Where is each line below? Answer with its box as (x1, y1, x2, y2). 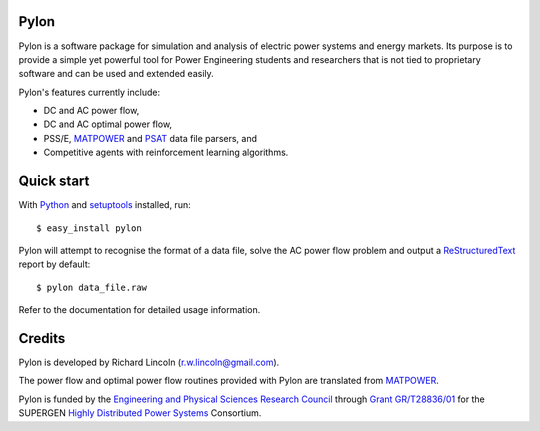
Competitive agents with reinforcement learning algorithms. (43, 146, 289, 159)
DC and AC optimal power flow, (43, 118, 173, 130)
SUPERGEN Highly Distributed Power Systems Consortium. (18, 407, 262, 419)
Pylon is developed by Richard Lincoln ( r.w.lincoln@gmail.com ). (18, 356, 280, 369)
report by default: (18, 258, 91, 270)
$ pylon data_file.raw (36, 281, 148, 293)
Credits (18, 330, 66, 347)
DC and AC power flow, (43, 105, 140, 117)
